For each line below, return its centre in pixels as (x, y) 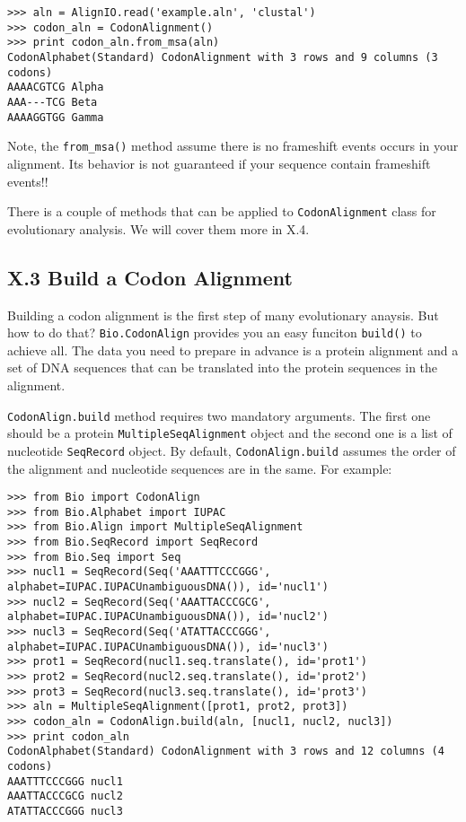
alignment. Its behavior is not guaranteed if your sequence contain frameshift (219, 163)
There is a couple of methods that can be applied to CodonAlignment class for (222, 211)
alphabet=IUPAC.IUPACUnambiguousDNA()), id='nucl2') (168, 617)
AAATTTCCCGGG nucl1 (65, 781)
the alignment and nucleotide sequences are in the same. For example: (200, 468)
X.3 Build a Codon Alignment (150, 277)
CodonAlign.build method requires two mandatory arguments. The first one (219, 415)
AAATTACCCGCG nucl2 (65, 796)
